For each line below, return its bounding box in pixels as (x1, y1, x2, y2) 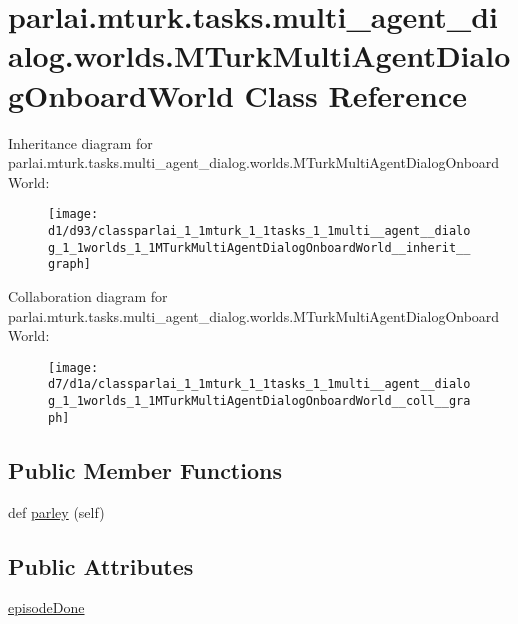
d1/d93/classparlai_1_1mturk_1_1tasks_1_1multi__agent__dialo (48, 223, 471, 238)
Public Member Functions (8, 454, 282, 485)
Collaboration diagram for (8, 285, 168, 306)
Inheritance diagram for (8, 132, 153, 153)
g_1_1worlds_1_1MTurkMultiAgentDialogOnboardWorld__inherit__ (48, 240, 471, 255)
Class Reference (244, 74, 468, 115)
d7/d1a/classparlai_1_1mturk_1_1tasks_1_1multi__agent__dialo (48, 377, 471, 392)
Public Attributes (8, 550, 194, 581)
